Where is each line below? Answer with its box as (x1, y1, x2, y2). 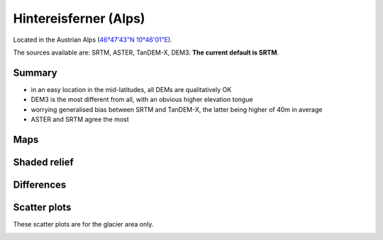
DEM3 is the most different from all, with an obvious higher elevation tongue (30, 96, 253, 104)
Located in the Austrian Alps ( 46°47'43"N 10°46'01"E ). (13, 35, 173, 44)
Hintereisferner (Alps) (13, 11, 145, 26)
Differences (13, 178, 67, 190)
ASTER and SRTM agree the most (30, 115, 129, 124)
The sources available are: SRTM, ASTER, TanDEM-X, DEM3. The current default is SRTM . (13, 48, 279, 57)
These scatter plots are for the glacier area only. (13, 219, 154, 228)
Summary (13, 67, 57, 79)
